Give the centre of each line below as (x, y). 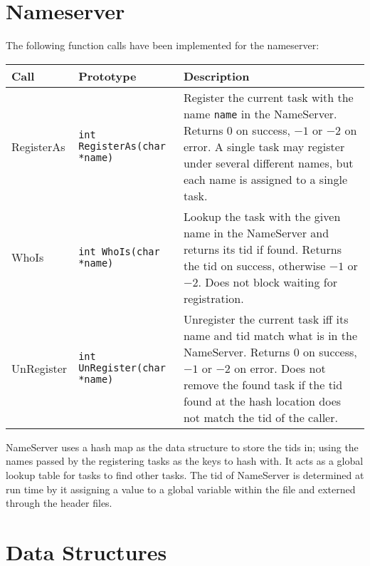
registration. (213, 298)
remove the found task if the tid (263, 384)
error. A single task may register (264, 146)
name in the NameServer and (256, 232)
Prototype (107, 76)
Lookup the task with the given (262, 216)
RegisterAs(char (122, 146)
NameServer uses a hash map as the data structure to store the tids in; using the (182, 447)
